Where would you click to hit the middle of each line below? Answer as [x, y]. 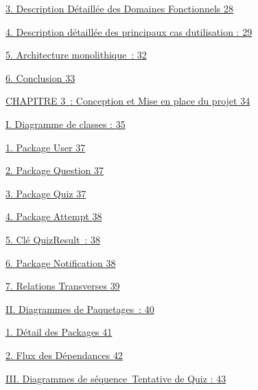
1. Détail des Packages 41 [59, 332]
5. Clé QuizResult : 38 [53, 239]
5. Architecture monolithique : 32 [76, 55]
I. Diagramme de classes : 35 [66, 123]
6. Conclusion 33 [40, 77]
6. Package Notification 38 [61, 262]
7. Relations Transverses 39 [63, 286]
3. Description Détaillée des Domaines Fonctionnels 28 [120, 8]
